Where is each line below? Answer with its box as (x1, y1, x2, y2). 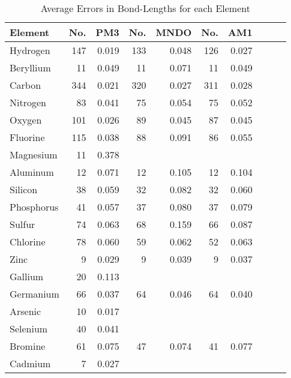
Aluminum (10, 165, 54, 179)
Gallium (10, 269, 44, 283)
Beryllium (10, 61, 51, 74)
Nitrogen (10, 95, 46, 109)
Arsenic (10, 304, 41, 318)
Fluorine (10, 130, 45, 144)
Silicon (10, 182, 38, 196)
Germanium (10, 287, 59, 301)
